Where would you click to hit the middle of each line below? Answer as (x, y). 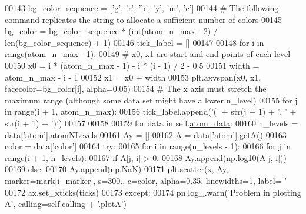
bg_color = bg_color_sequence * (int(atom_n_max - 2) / (111, 31)
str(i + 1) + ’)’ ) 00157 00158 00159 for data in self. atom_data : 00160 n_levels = (152, 123)
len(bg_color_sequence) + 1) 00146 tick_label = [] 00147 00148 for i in (134, 42)
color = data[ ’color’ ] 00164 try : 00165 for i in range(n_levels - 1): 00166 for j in (148, 146)
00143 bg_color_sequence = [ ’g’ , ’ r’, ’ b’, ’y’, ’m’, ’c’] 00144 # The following (142, 8)
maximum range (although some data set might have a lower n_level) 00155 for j (151, 100)
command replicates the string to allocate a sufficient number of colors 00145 (143, 19)
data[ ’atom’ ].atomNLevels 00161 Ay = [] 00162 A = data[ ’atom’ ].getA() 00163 (146, 134)
